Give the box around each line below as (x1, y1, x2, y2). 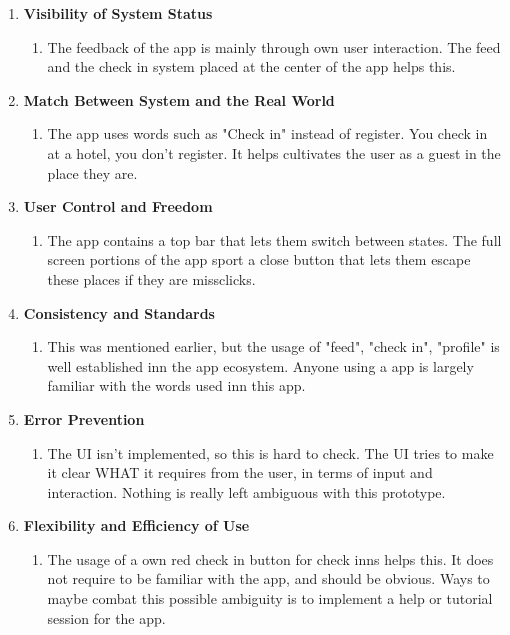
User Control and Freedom (23, 196, 213, 217)
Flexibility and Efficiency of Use (23, 515, 250, 536)
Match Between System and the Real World (23, 89, 335, 110)
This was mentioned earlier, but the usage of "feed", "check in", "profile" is (47, 336, 500, 357)
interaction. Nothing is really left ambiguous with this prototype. (47, 481, 446, 502)
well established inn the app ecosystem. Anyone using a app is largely (47, 355, 474, 376)
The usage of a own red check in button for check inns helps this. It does (47, 548, 494, 569)
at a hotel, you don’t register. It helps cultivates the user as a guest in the (47, 142, 501, 163)
